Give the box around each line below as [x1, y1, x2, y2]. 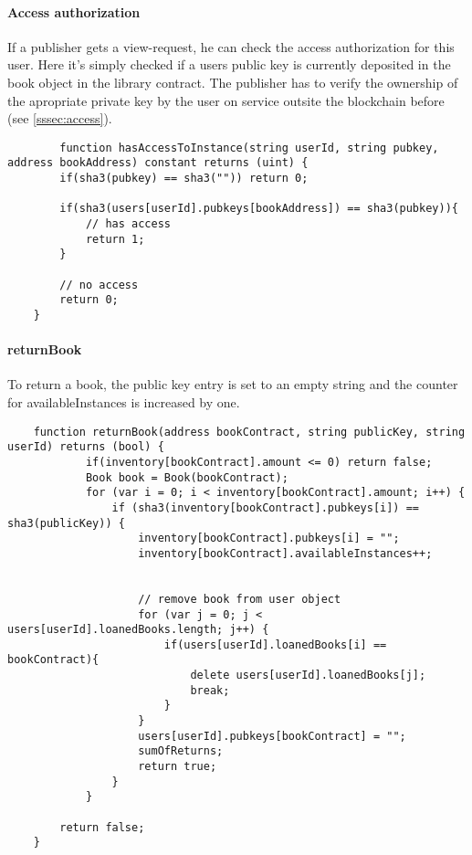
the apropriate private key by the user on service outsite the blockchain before [7, 90, 445, 110]
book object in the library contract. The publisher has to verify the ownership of [7, 72, 458, 91]
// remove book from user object [138, 592, 341, 606]
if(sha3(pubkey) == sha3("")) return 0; [59, 172, 309, 185]
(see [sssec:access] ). [7, 109, 112, 128]
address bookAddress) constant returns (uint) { [7, 156, 309, 170]
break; [190, 683, 230, 697]
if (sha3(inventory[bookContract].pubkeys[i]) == [111, 501, 420, 514]
